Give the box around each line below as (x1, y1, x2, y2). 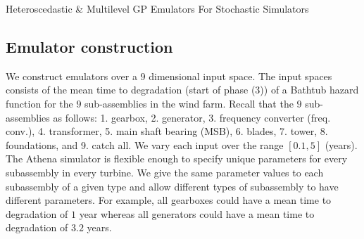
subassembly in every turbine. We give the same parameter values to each (6, 164, 324, 179)
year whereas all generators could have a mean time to (79, 206, 315, 221)
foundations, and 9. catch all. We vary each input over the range (6, 137, 284, 152)
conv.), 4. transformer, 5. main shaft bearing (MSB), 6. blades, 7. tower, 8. (6, 124, 328, 138)
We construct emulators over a (6, 68, 137, 83)
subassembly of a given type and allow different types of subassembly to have (6, 179, 339, 193)
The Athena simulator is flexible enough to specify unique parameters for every (6, 151, 348, 166)
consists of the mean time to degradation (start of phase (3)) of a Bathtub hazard (6, 82, 359, 97)
